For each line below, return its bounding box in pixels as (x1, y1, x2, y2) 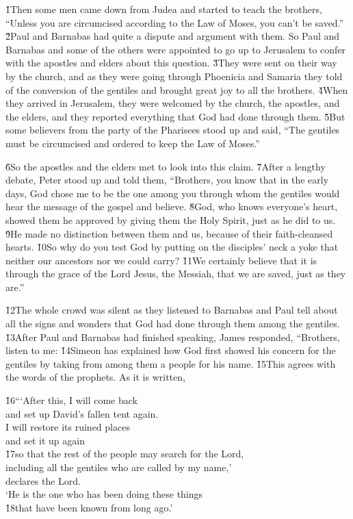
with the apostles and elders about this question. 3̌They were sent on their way (5, 55, 337, 70)
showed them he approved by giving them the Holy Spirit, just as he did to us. (5, 212, 336, 227)
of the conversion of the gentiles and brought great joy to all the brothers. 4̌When (5, 82, 348, 97)
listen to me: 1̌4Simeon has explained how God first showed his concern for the (5, 343, 336, 357)
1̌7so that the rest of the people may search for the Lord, (5, 446, 244, 461)
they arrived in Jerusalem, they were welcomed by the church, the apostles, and (5, 96, 340, 110)
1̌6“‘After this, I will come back (5, 393, 138, 407)
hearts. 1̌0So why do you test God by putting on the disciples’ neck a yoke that (5, 240, 339, 254)
